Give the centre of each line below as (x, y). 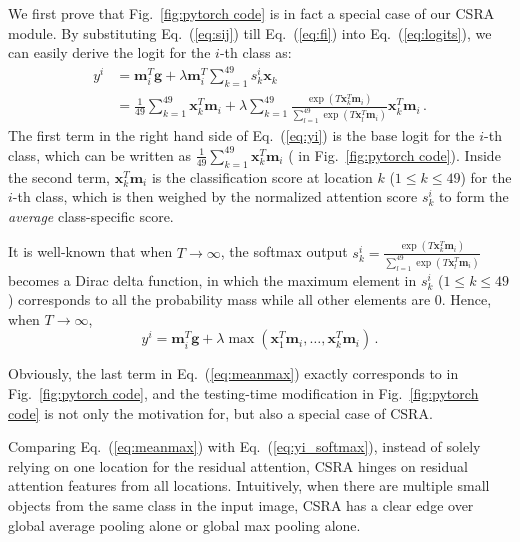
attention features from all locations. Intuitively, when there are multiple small (249, 485)
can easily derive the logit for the (109, 52)
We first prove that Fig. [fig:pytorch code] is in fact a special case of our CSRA (251, 13)
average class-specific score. (91, 215)
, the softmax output (284, 251)
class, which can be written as (100, 154)
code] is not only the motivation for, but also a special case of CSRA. (220, 412)
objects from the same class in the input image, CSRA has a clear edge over (241, 504)
